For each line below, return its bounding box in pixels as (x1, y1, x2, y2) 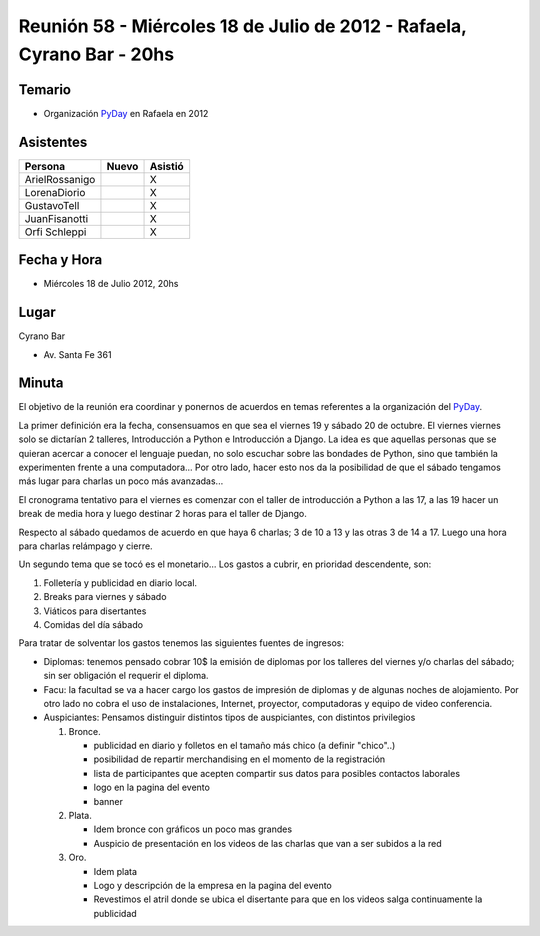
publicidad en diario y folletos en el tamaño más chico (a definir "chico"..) (93, 740, 396, 752)
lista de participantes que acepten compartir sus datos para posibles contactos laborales (93, 767, 460, 779)
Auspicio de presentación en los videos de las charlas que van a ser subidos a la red (93, 837, 442, 849)
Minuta (18, 375, 64, 392)
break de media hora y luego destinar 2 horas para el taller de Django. (18, 508, 307, 520)
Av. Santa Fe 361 (43, 348, 112, 360)
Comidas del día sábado (43, 618, 144, 630)
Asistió (149, 159, 184, 173)
